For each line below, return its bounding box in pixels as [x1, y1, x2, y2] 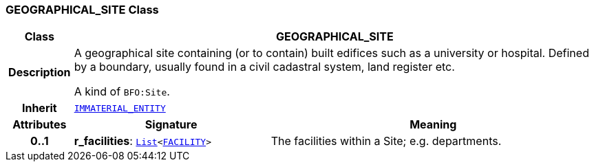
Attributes [12, 118, 67, 132]
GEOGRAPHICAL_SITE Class [6, 3, 159, 16]
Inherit [21, 101, 57, 115]
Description [8, 65, 71, 80]
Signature [145, 118, 198, 132]
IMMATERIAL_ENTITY [74, 102, 166, 113]
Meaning [410, 118, 457, 132]
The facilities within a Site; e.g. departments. [271, 134, 502, 148]
